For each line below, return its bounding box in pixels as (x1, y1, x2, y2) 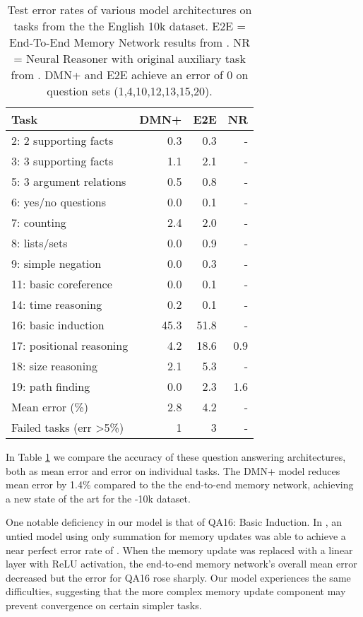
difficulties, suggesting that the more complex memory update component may (6, 584, 346, 599)
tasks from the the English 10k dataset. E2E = (13, 18, 246, 34)
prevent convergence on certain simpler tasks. (6, 597, 202, 612)
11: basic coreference (11, 276, 112, 292)
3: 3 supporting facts (11, 153, 114, 169)
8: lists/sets (11, 235, 68, 251)
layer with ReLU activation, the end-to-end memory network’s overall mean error (6, 556, 357, 571)
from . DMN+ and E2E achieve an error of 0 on (11, 66, 249, 83)
